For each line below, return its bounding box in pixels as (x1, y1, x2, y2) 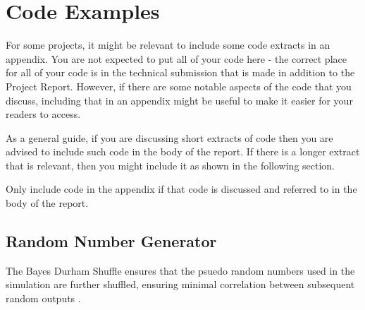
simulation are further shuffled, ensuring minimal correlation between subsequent (6, 277, 355, 292)
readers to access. (6, 107, 81, 121)
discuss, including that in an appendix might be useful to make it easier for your (6, 93, 353, 107)
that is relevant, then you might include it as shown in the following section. (6, 157, 335, 172)
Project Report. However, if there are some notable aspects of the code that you (6, 78, 352, 93)
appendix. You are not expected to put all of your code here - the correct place (6, 51, 347, 66)
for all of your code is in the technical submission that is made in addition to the (6, 65, 355, 80)
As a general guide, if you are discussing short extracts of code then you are (6, 130, 333, 145)
